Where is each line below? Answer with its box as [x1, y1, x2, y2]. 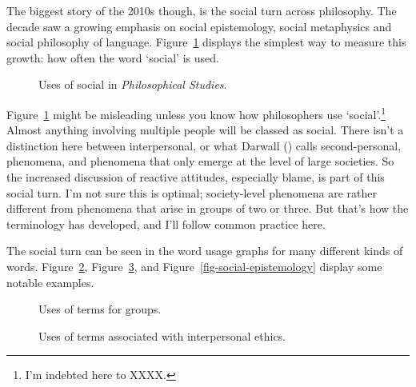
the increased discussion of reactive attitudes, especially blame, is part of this [6, 169, 385, 185]
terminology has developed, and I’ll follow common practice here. [6, 215, 326, 232]
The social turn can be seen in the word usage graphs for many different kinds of [6, 242, 403, 259]
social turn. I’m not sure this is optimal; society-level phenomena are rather [6, 184, 377, 201]
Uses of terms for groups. [38, 301, 162, 317]
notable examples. [6, 273, 94, 290]
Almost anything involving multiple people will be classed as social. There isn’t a [6, 122, 404, 138]
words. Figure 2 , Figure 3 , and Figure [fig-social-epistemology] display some [6, 257, 382, 274]
